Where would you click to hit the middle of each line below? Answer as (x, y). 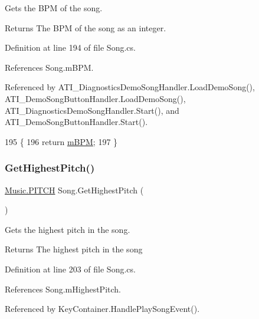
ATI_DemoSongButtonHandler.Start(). (76, 122)
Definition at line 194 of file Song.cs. (70, 47)
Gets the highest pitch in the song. (68, 229)
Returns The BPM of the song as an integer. (86, 27)
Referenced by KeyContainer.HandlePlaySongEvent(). (102, 309)
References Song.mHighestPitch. (63, 289)
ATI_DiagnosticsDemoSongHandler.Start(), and (92, 110)
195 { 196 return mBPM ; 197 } (61, 141)
